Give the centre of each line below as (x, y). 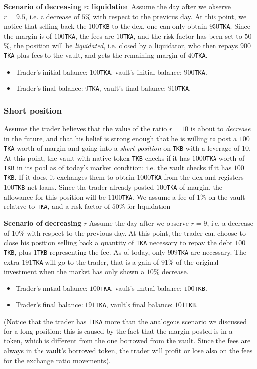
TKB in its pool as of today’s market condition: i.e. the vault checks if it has (118, 167)
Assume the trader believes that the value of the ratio (86, 129)
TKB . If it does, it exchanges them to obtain (69, 177)
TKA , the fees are (89, 35)
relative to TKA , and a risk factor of (57, 206)
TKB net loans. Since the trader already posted (84, 187)
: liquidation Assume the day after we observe (159, 6)
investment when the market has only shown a (74, 271)
